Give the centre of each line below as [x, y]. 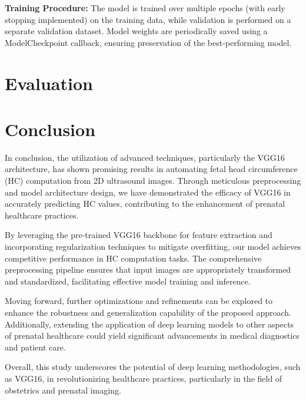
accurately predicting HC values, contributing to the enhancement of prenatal [145, 204]
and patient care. [35, 347]
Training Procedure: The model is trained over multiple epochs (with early [145, 8]
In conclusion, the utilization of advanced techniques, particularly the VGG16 [145, 157]
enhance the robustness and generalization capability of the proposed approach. [148, 312]
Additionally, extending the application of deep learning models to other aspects [149, 324]
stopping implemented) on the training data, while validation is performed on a [148, 19]
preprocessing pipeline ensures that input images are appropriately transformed [148, 270]
